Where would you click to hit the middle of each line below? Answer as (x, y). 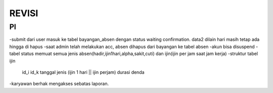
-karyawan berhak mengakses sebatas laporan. (59, 84)
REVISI (24, 13)
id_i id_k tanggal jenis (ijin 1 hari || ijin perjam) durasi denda (83, 72)
